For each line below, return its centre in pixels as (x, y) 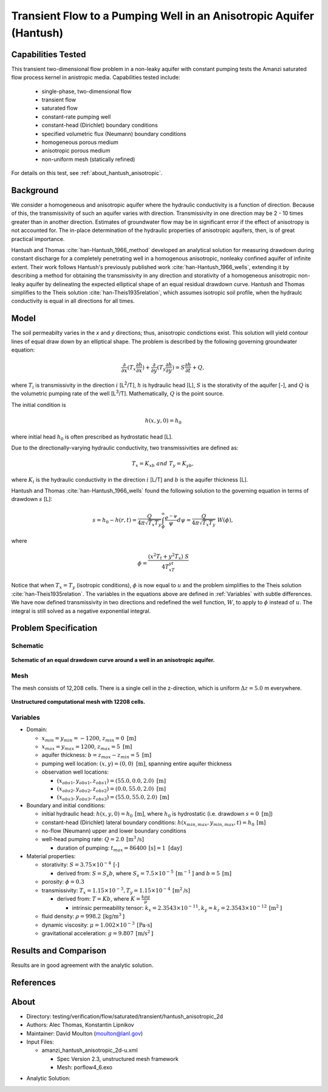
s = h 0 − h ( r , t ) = (114, 520)
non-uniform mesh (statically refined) (88, 159)
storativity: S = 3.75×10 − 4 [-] (80, 864)
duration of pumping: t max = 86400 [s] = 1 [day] (119, 848)
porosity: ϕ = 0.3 (63, 882)
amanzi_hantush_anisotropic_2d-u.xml (90, 1050)
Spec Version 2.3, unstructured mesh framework (118, 1059)
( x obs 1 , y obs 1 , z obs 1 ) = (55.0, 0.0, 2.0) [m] (111, 782)
